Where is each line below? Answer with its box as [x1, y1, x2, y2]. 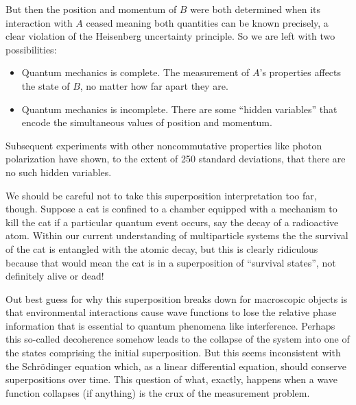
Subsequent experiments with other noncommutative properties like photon [5, 138, 322, 152]
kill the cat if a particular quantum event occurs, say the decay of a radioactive [5, 214, 339, 229]
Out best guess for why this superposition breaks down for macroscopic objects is [5, 291, 348, 306]
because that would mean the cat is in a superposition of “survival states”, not [5, 255, 336, 269]
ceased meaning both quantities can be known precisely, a [86, 15, 329, 29]
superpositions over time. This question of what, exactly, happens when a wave [5, 372, 337, 386]
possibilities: [5, 42, 57, 56]
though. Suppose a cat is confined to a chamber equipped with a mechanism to [5, 201, 337, 216]
